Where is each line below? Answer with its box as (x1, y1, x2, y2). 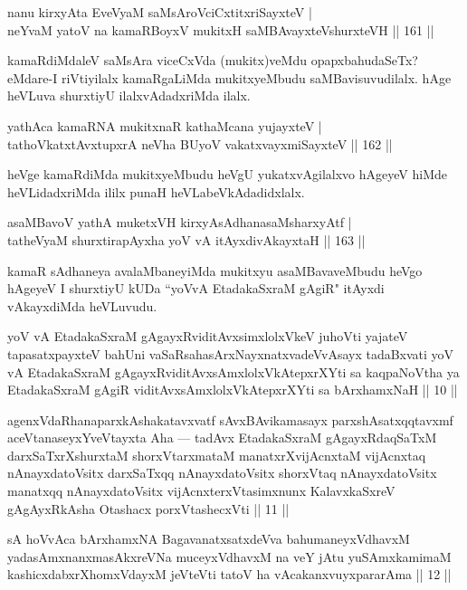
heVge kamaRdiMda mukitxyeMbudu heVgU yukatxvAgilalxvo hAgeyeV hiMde (7, 165, 447, 184)
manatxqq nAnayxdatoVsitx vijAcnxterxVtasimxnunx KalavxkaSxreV (7, 481, 396, 500)
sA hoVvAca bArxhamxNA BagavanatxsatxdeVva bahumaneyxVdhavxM (7, 529, 410, 548)
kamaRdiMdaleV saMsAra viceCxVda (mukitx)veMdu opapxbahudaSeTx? (7, 51, 418, 70)
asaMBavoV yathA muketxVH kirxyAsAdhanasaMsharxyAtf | (7, 213, 352, 232)
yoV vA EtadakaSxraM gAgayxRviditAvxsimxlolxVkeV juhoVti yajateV (7, 327, 408, 346)
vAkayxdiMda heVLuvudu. (7, 296, 157, 315)
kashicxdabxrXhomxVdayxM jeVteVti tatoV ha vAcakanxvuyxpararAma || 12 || (7, 565, 452, 584)
